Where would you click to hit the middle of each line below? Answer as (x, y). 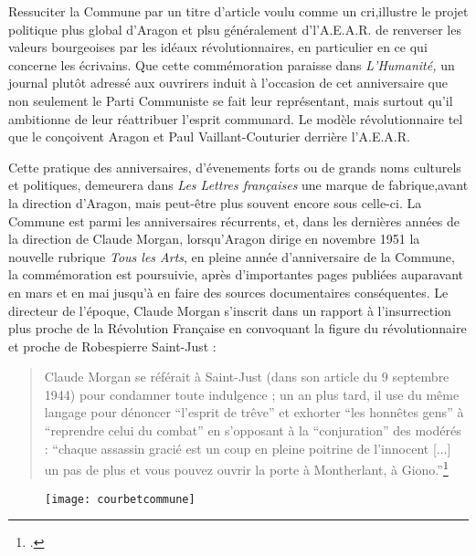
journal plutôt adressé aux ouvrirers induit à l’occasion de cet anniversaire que (228, 83)
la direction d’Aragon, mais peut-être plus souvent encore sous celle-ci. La (215, 202)
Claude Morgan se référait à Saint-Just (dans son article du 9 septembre (247, 377)
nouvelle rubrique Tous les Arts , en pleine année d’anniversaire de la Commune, (232, 256)
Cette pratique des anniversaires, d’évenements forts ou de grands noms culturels (235, 167)
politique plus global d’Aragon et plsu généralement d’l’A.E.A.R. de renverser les (235, 29)
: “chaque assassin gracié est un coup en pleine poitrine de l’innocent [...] (248, 448)
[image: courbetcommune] (120, 499)
